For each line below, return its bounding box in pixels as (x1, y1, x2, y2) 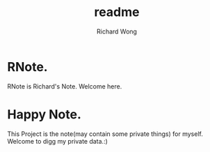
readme (94, 4, 140, 20)
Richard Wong (96, 27, 138, 36)
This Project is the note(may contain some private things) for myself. (7, 130, 203, 138)
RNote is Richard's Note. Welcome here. (7, 82, 122, 91)
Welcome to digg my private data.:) (7, 137, 108, 145)
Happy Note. (7, 106, 81, 122)
